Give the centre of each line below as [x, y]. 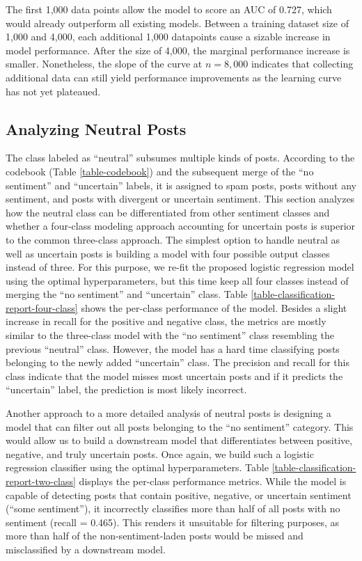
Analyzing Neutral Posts [96, 128]
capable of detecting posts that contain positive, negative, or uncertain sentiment [179, 495]
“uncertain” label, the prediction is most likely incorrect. [126, 389]
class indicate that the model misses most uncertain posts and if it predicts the [174, 376]
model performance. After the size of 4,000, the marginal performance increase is [178, 50]
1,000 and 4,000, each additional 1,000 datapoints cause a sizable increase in [168, 37]
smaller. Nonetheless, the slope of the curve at [104, 64]
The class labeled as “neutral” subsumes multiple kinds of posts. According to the [180, 158]
